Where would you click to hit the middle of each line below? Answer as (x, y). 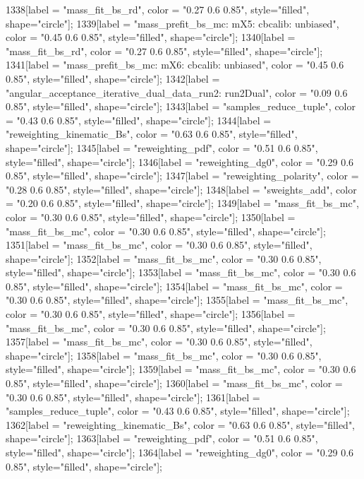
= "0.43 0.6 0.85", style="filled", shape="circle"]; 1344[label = (139, 120)
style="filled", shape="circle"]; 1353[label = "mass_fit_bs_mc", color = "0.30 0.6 (181, 272)
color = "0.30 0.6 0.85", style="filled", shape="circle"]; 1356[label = (151, 314)
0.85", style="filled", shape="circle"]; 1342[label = (113, 78)
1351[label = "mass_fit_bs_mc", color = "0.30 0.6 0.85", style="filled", (159, 245)
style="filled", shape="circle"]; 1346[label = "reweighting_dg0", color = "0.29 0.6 (180, 161)
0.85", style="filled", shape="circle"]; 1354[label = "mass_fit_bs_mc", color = (174, 286)
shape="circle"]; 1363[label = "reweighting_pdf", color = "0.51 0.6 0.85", (162, 438)
